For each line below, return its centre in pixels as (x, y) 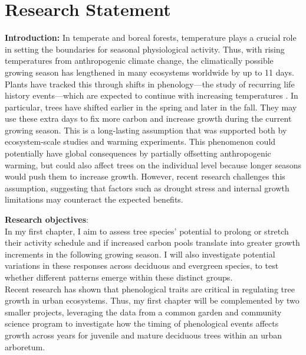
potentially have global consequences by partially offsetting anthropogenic (138, 153)
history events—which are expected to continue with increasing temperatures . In (152, 95)
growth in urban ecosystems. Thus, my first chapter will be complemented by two (152, 300)
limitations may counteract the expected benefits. (94, 199)
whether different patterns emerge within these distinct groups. (119, 277)
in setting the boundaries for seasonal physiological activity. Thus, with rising (145, 49)
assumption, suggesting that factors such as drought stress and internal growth (147, 188)
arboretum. (25, 346)
